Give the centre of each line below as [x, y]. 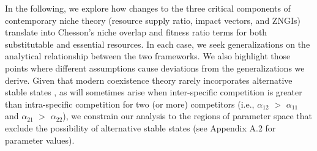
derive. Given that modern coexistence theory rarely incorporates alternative [149, 80]
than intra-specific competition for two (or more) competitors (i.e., [130, 104]
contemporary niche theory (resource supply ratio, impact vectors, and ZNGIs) [153, 20]
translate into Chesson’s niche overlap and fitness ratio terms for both [136, 32]
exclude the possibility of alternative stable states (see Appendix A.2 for [140, 127]
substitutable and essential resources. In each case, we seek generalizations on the [158, 44]
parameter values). [40, 140]
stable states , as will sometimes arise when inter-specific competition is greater [154, 92]
